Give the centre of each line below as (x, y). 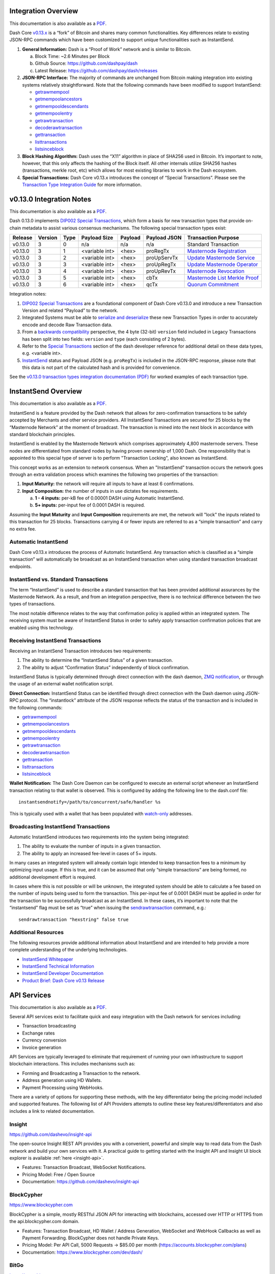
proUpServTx (162, 258)
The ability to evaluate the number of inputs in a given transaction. (92, 846)
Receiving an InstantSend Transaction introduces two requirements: (81, 651)
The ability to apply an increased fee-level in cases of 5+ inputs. (90, 853)
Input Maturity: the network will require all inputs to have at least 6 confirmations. (108, 484)
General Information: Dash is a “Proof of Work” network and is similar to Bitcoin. (107, 49)
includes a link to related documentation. (52, 1111)
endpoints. (21, 566)
